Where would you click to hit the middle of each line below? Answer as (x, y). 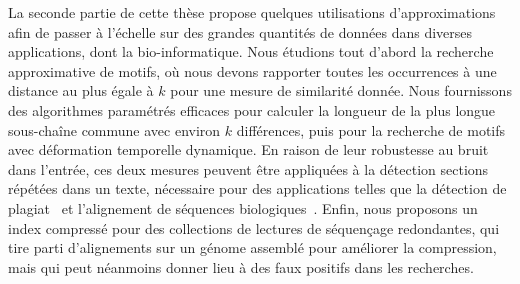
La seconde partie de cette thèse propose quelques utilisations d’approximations (252, 12)
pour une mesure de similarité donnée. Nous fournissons (341, 90)
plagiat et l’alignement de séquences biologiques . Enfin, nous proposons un (243, 207)
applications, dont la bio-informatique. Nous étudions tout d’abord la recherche (251, 51)
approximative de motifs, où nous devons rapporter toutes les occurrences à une (252, 70)
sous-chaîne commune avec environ (114, 129)
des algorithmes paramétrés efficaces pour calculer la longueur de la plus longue (252, 109)
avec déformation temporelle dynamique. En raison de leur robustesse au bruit (248, 149)
